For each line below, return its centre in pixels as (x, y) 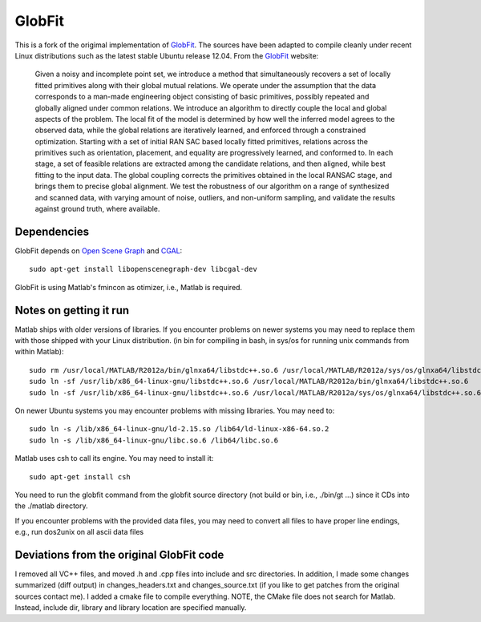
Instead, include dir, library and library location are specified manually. (131, 608)
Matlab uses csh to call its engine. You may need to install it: (114, 458)
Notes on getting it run (72, 310)
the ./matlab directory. (51, 506)
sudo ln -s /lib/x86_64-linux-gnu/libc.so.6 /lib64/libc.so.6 (154, 440)
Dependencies (52, 231)
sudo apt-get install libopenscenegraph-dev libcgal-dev (143, 269)
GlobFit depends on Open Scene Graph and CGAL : (99, 250)
